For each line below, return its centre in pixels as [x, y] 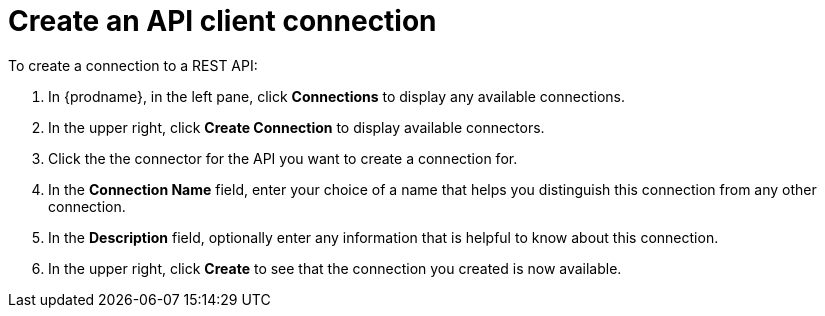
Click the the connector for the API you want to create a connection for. [283, 158]
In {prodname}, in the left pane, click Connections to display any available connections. [336, 96]
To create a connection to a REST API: [133, 65]
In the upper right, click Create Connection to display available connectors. [296, 127]
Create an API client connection [222, 21]
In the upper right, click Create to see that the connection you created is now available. [335, 268]
